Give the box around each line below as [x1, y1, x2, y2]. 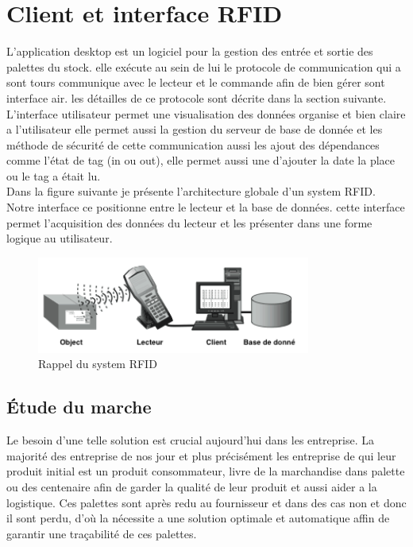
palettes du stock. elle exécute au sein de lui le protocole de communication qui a [6, 58, 401, 75]
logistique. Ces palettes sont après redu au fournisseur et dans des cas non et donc [6, 494, 407, 510]
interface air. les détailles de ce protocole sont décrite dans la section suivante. [6, 89, 387, 106]
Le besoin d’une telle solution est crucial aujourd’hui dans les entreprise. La [6, 432, 375, 448]
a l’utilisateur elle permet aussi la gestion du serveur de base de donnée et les [6, 121, 383, 138]
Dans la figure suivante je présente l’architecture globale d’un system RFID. [6, 183, 376, 200]
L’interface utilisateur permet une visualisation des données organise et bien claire [6, 105, 406, 122]
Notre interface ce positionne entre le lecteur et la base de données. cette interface [6, 199, 405, 215]
